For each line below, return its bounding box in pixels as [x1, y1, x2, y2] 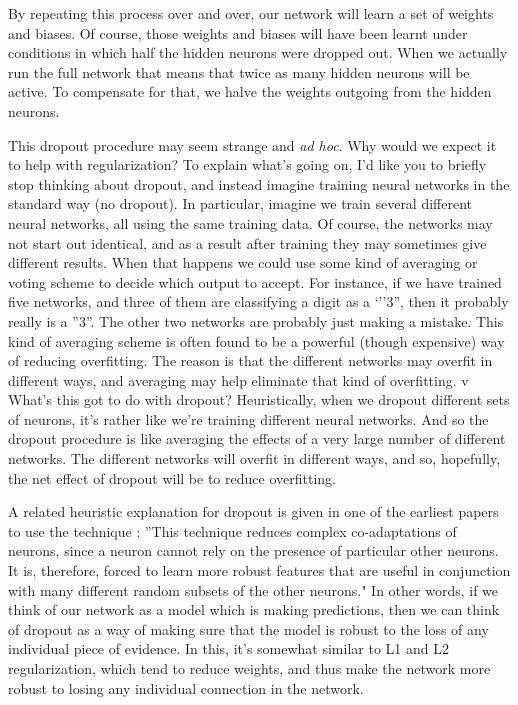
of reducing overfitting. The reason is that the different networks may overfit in [8, 350, 493, 371]
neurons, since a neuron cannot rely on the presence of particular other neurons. [8, 540, 499, 561]
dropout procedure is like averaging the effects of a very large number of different [8, 428, 506, 449]
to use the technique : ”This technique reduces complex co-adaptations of [8, 520, 457, 541]
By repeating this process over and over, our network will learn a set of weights [8, 3, 494, 23]
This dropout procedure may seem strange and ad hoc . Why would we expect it [8, 134, 497, 155]
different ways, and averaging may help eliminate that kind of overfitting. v [8, 369, 469, 390]
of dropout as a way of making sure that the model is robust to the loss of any [8, 618, 489, 639]
